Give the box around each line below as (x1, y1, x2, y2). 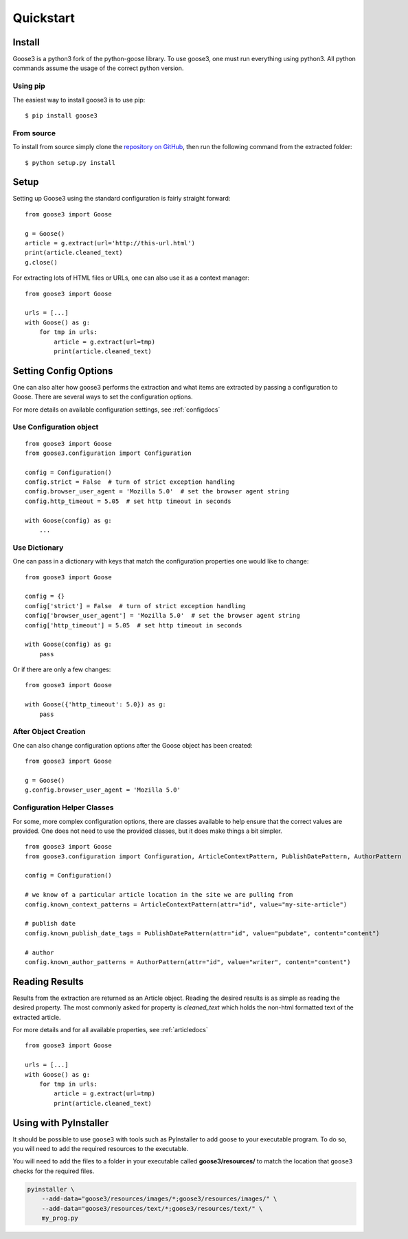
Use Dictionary (12, 543, 64, 552)
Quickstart (12, 10, 76, 25)
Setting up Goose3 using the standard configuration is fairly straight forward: (12, 194, 231, 203)
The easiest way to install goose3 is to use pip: (12, 96, 146, 104)
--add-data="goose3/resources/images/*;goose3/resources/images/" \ (41, 1195, 277, 1203)
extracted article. (12, 1013, 61, 1021)
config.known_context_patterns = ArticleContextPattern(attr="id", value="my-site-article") (25, 900, 348, 908)
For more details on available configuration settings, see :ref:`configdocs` (12, 405, 220, 414)
